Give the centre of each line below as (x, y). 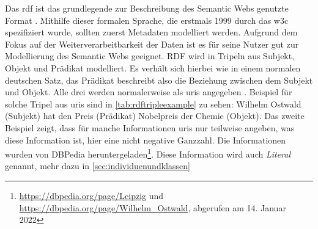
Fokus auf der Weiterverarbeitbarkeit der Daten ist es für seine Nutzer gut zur (152, 44)
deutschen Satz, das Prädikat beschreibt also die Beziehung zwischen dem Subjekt (159, 80)
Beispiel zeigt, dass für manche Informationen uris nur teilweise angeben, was (150, 127)
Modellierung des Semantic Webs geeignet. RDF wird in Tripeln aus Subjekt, (150, 56)
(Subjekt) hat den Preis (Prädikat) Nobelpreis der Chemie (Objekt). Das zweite (155, 116)
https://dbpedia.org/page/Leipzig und (91, 195)
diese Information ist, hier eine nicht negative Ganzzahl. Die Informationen (146, 140)
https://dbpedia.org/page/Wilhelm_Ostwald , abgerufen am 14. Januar (153, 207)
